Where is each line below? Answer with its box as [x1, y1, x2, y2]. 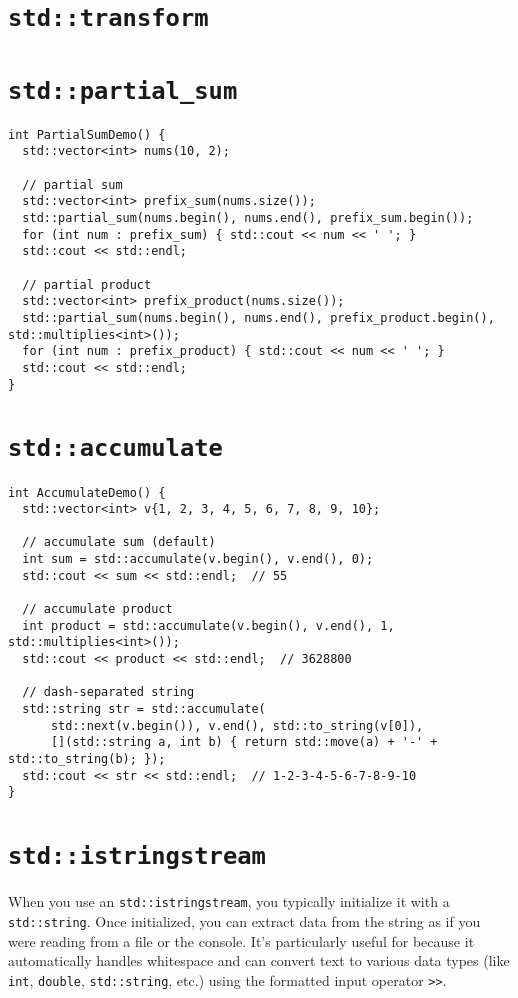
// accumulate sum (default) [22, 535, 216, 550]
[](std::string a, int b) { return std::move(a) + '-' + [50, 735, 438, 750]
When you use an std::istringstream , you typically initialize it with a [8, 891, 450, 912]
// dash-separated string [22, 685, 195, 700]
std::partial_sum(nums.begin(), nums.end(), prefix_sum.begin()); [22, 211, 474, 226]
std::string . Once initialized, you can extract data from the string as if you [8, 910, 481, 931]
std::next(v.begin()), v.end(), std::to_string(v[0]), [50, 718, 424, 733]
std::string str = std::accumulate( [22, 702, 266, 717]
